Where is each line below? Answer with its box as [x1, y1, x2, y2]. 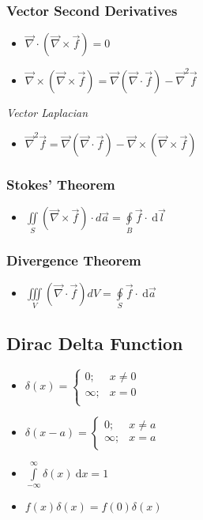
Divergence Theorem [6, 250, 141, 269]
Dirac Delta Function [6, 330, 183, 355]
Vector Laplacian [6, 104, 88, 120]
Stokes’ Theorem [6, 175, 115, 194]
